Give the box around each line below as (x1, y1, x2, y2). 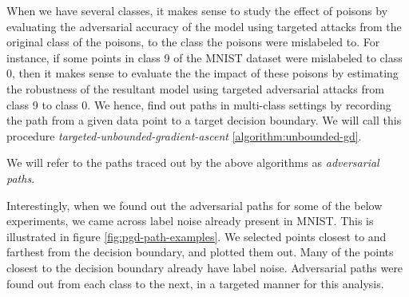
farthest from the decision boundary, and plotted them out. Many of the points (6, 244, 394, 260)
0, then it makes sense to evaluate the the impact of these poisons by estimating (6, 65, 399, 81)
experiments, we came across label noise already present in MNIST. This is (6, 212, 374, 229)
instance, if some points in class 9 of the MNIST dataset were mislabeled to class (6, 49, 403, 65)
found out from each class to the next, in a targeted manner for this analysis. (6, 275, 384, 291)
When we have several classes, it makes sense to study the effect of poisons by (6, 2, 388, 18)
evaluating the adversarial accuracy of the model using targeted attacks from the (6, 18, 402, 34)
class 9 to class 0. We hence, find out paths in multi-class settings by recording (6, 96, 391, 113)
